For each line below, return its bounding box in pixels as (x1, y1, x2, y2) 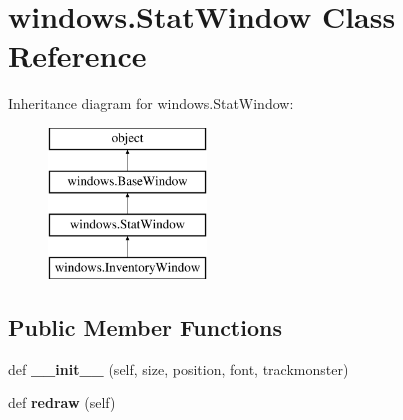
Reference (8, 35, 147, 76)
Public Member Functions (8, 312, 282, 343)
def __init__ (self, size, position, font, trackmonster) (8, 358, 349, 379)
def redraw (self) (8, 392, 116, 413)
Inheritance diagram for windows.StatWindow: (8, 93, 294, 114)
